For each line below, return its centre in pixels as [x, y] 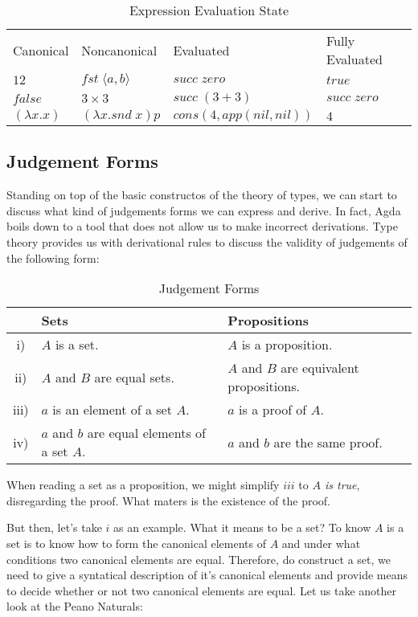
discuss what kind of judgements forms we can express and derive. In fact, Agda [204, 210]
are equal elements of [146, 433]
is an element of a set [112, 410]
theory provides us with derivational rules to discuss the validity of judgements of [207, 241]
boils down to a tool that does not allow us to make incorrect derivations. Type [202, 226]
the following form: [53, 257]
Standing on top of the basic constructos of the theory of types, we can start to [202, 195]
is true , [342, 485]
